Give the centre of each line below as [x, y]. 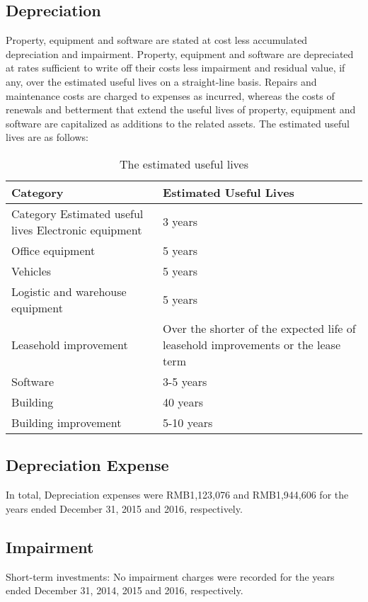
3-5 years [185, 381]
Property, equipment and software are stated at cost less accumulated [157, 40]
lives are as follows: [47, 137]
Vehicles [31, 271]
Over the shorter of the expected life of [259, 328]
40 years [183, 402]
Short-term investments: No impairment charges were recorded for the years [170, 576]
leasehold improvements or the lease [252, 344]
